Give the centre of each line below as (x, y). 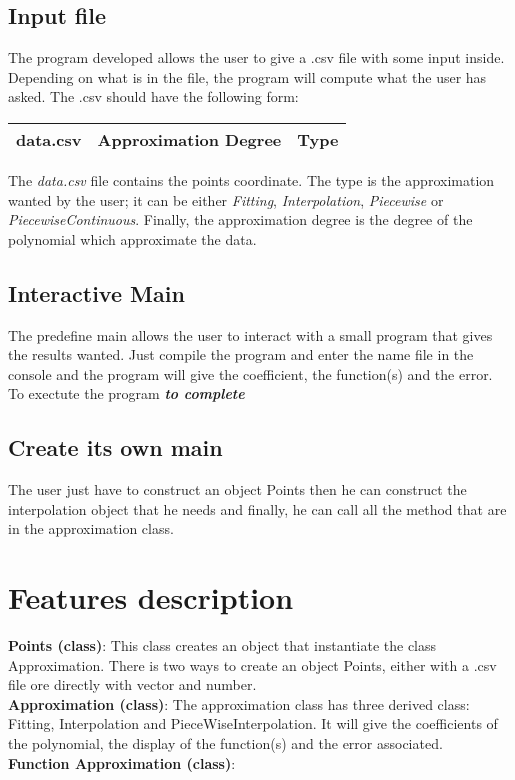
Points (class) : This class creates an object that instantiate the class (222, 645)
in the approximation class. (91, 528)
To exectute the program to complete (126, 393)
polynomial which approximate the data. (132, 238)
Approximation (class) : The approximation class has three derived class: (239, 703)
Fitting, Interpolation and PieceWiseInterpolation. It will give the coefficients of (253, 723)
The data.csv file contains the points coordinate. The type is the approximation (251, 179)
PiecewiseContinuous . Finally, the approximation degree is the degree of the (240, 219)
